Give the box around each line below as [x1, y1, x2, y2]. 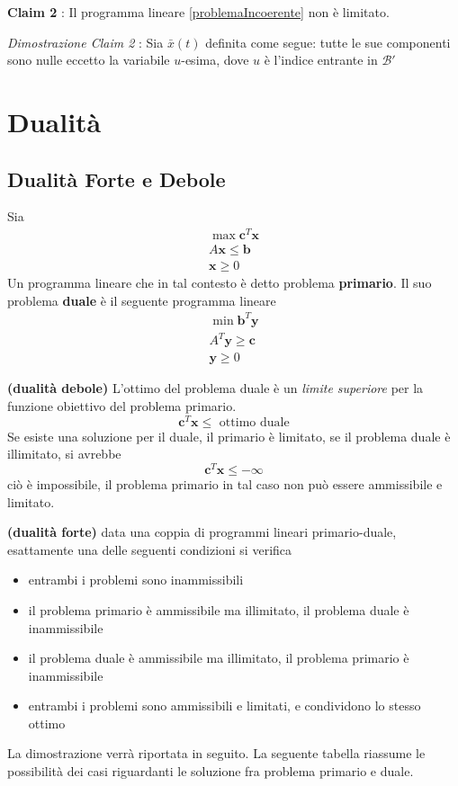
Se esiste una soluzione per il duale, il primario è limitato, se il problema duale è [7, 426, 451, 445]
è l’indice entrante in [264, 50, 378, 69]
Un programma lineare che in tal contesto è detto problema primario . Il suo [7, 273, 432, 292]
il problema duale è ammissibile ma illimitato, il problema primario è [28, 648, 409, 667]
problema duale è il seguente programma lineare [7, 290, 276, 309]
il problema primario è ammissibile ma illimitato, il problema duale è [28, 600, 409, 619]
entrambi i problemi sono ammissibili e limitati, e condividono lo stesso [28, 696, 421, 715]
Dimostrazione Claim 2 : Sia [7, 32, 164, 51]
